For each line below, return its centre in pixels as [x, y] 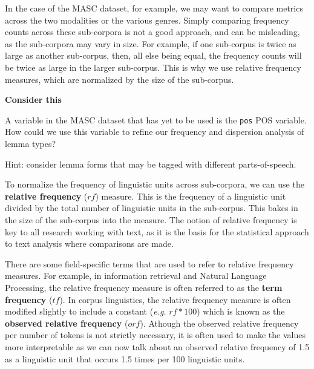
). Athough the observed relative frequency [219, 323]
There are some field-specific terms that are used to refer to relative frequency [149, 263]
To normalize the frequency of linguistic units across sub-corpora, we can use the [155, 184]
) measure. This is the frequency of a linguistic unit [191, 196]
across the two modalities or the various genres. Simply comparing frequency [147, 20]
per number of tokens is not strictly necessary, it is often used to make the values [155, 335]
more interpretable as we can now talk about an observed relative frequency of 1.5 [157, 346]
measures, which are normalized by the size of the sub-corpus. [119, 79]
